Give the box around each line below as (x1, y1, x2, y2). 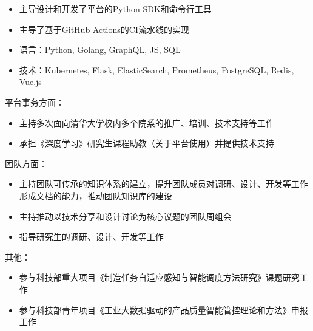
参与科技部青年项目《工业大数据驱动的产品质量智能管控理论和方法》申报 (19, 303, 308, 316)
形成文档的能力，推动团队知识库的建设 (19, 189, 172, 202)
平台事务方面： (5, 95, 64, 108)
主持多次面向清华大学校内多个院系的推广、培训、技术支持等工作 (19, 116, 274, 129)
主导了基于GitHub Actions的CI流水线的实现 (19, 22, 189, 35)
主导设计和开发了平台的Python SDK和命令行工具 (19, 2, 212, 15)
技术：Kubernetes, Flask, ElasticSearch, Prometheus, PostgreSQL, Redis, (19, 63, 294, 76)
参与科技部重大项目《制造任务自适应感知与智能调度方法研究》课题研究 (19, 271, 300, 284)
